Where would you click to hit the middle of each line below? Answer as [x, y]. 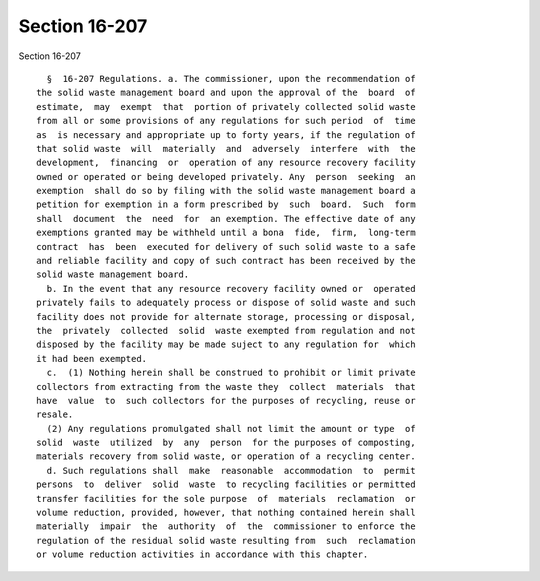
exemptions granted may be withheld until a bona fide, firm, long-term [226, 233]
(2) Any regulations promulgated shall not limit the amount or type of [231, 428]
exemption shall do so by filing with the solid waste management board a [226, 191]
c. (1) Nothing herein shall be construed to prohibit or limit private [231, 373]
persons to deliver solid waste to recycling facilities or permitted [226, 484]
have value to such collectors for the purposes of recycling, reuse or [226, 400]
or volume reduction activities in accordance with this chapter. [202, 554]
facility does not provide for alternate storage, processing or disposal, [226, 316]
